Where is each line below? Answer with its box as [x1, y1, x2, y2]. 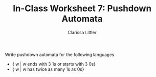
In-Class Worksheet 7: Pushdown [13, 3, 152, 14]
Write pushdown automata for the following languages [5, 52, 114, 58]
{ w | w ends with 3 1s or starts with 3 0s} [12, 61, 96, 67]
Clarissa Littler [67, 29, 97, 35]
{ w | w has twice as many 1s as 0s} [12, 66, 84, 72]
